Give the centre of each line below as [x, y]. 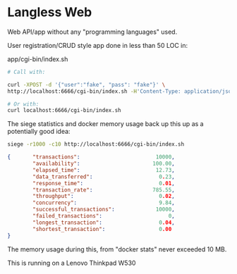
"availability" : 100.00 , [104, 164]
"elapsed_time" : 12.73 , [104, 170]
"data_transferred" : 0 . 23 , [104, 177]
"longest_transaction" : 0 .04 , [104, 223]
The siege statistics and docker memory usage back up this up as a [105, 124]
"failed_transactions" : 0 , [104, 216]
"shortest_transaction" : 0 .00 [102, 229]
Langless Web [50, 12]
